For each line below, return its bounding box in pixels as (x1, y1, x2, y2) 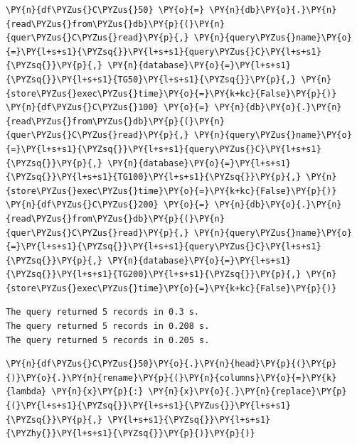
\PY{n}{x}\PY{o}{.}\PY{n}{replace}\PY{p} (148, 386, 347, 397)
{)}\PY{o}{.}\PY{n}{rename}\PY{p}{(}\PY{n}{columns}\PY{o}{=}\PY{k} (6, 372, 337, 383)
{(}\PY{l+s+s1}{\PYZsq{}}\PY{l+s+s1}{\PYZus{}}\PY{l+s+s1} (6, 401, 291, 411)
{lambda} (6, 386, 47, 397)
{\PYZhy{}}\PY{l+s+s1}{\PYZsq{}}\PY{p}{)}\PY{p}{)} (6, 428, 255, 439)
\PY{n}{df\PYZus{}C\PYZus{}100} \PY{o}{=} (6, 102, 210, 113)
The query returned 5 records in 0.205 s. (6, 335, 210, 345)
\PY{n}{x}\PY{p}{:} (51, 386, 144, 397)
